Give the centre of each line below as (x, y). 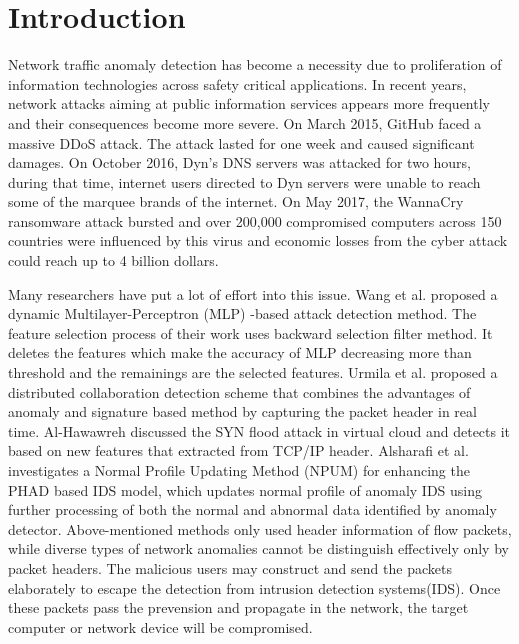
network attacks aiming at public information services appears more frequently (249, 103)
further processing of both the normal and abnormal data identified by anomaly (252, 509)
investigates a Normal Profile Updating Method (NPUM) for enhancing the (239, 470)
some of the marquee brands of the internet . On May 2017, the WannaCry (236, 201)
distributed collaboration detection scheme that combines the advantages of (239, 391)
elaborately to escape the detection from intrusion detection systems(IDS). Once (254, 587)
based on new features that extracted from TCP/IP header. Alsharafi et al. (238, 450)
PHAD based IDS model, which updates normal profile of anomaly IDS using (245, 489)
